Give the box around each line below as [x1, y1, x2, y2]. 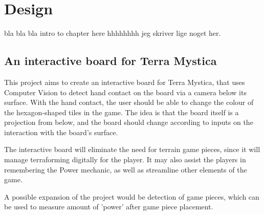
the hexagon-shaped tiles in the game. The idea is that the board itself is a [4, 106, 239, 117]
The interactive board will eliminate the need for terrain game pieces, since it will [4, 144, 260, 155]
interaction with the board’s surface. [4, 126, 118, 137]
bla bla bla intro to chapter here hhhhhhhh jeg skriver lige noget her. [4, 28, 221, 38]
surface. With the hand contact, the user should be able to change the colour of [4, 97, 254, 107]
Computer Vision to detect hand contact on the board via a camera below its [4, 87, 247, 97]
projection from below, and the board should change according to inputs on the [4, 117, 253, 127]
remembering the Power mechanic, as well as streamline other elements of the [4, 164, 247, 175]
